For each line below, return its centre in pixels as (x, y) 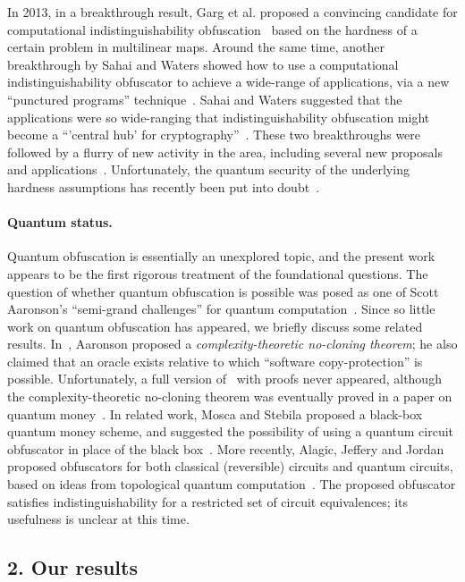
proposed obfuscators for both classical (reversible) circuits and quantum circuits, (230, 466)
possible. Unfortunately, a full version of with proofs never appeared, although (224, 379)
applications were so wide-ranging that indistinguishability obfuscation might (219, 117)
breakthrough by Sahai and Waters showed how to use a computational (203, 64)
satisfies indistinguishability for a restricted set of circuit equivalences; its (208, 501)
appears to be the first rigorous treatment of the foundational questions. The (218, 273)
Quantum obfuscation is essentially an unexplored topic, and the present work (221, 256)
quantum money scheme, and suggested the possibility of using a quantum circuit (231, 431)
